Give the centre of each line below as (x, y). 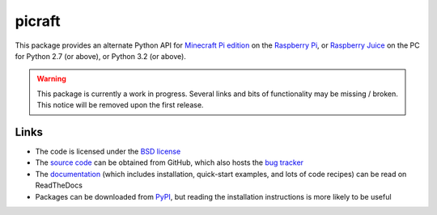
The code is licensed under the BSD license (108, 152)
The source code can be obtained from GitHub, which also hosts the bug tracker (169, 162)
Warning (51, 79)
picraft (38, 21)
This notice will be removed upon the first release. (120, 105)
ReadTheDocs (59, 185)
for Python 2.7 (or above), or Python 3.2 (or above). (100, 56)
